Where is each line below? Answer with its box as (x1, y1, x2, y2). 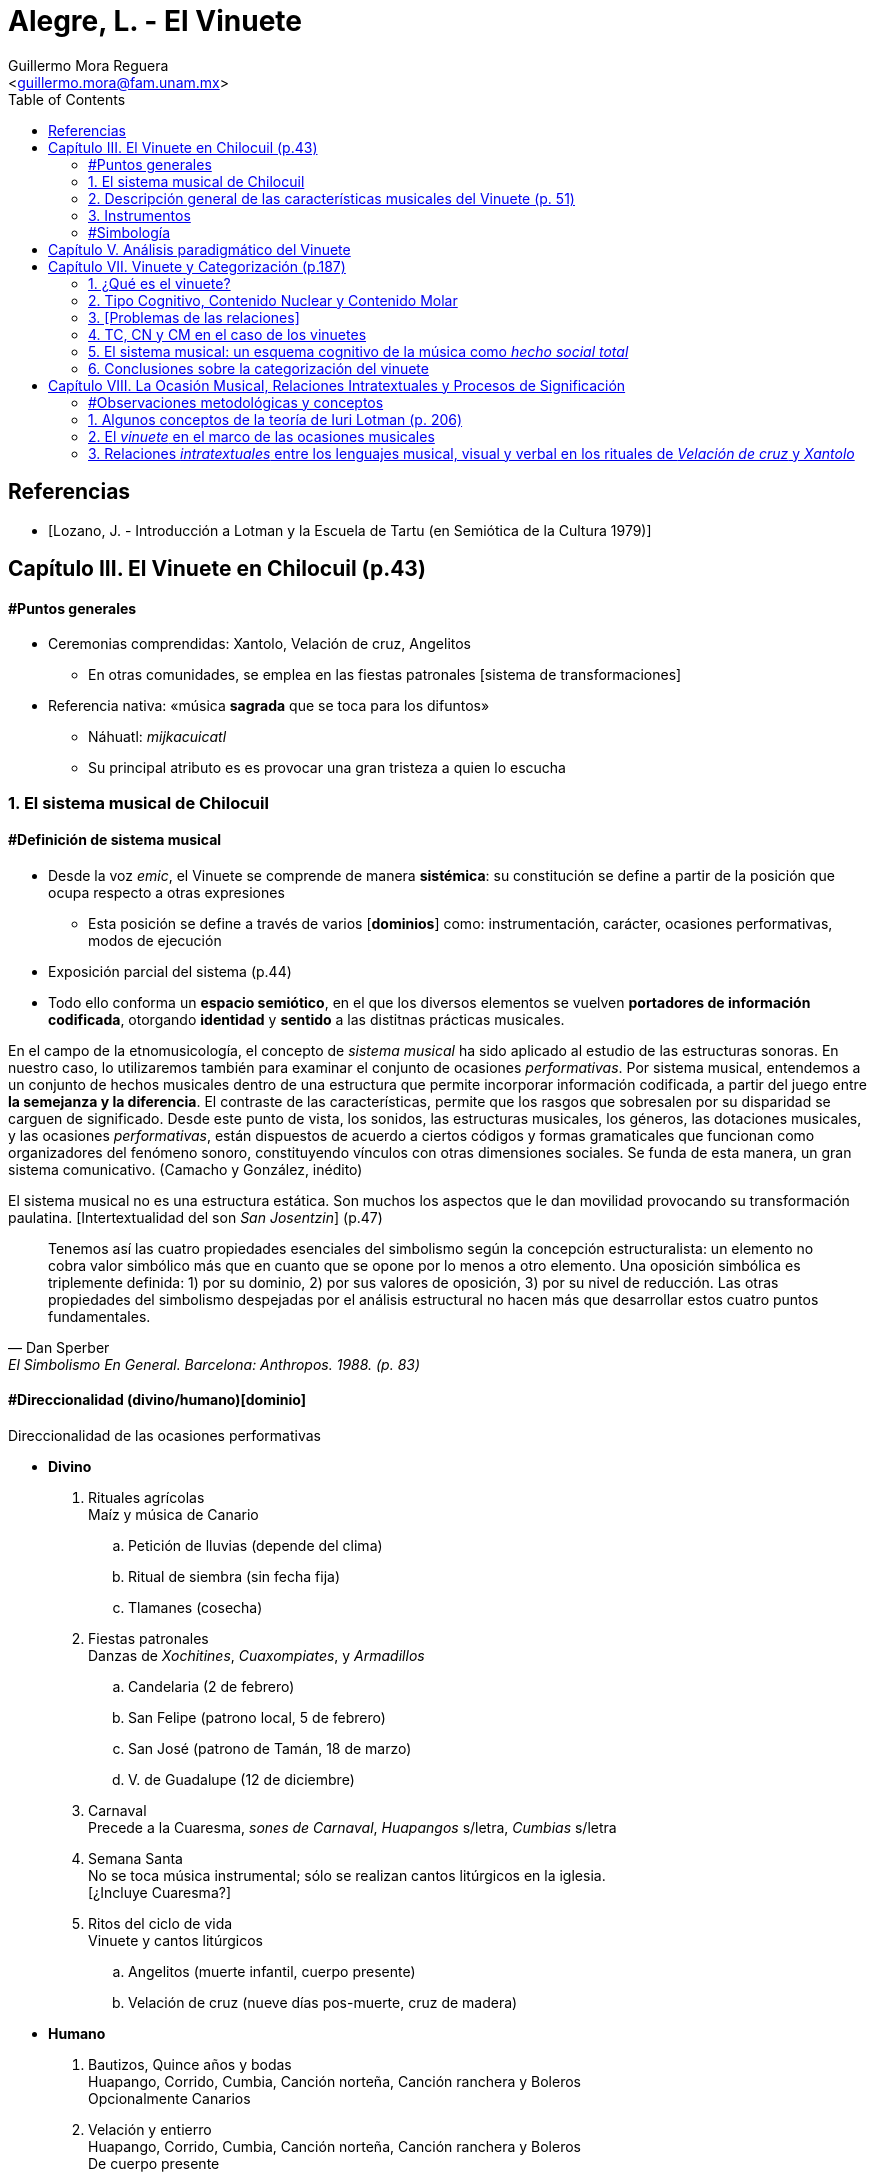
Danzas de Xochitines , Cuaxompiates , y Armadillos (88, 1647, 425, 1665)
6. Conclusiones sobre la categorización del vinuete (88, 359, 429, 377)
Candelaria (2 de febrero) (128, 1678, 295, 1696)
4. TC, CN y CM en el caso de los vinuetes (88, 325, 367, 343)
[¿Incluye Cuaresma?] (88, 1884, 232, 1902)
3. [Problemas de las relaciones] (88, 308, 300, 326)
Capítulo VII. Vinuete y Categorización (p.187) (48, 257, 346, 275)
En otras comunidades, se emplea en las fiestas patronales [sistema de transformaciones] (88, 666, 682, 684)
